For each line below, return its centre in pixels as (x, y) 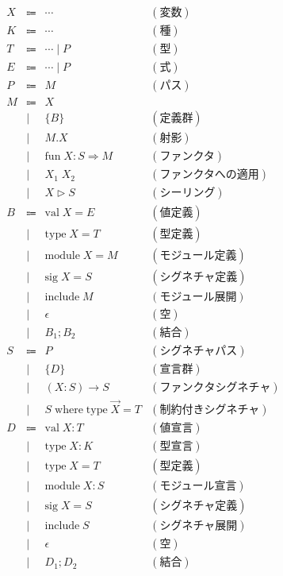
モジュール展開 (198, 297)
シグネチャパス (199, 351)
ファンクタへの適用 (209, 175)
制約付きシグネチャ (210, 410)
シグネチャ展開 (199, 526)
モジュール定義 (198, 256)
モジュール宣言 (198, 487)
